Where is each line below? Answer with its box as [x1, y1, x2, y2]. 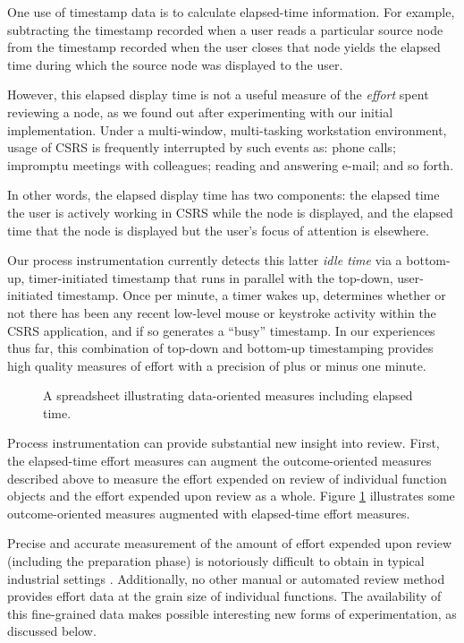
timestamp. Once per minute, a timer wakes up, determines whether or [57, 286, 446, 304]
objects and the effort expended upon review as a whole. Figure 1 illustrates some [7, 486, 455, 505]
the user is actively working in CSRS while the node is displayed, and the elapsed [7, 202, 453, 221]
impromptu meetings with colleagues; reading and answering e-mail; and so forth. [7, 155, 454, 174]
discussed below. [7, 622, 97, 640]
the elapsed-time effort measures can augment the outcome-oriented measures [7, 451, 432, 470]
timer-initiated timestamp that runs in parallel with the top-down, [29, 268, 393, 287]
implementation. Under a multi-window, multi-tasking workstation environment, [7, 120, 447, 139]
